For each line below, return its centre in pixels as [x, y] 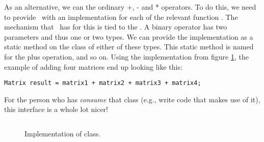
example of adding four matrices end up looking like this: [93, 66]
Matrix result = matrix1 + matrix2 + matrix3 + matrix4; [103, 83]
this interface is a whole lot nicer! [56, 109]
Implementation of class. [63, 133]
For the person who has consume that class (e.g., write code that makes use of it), [132, 99]
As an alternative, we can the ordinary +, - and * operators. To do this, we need [130, 7]
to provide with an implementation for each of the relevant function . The [121, 17]
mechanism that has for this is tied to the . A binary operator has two [116, 27]
